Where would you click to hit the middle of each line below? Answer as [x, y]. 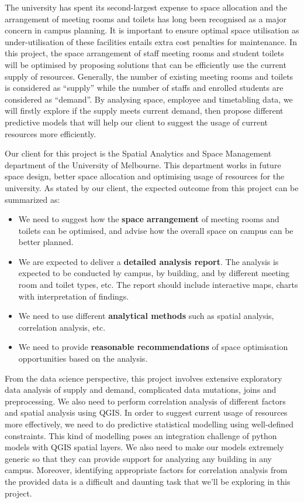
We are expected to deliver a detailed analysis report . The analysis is [148, 261]
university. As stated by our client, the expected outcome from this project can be [152, 187]
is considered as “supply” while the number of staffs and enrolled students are [144, 88]
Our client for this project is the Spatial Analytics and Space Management [138, 153]
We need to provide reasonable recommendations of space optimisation [153, 347]
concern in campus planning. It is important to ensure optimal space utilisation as [152, 30]
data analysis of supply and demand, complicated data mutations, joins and [141, 390]
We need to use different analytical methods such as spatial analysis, [146, 316]
